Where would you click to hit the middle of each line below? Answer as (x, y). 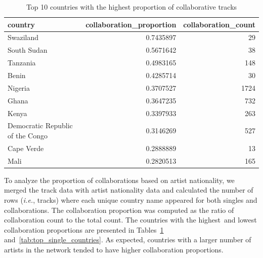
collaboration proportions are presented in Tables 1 (84, 229)
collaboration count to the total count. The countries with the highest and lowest (130, 220)
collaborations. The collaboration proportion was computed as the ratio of (119, 210)
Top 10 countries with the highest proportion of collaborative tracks (131, 7)
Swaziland (23, 37)
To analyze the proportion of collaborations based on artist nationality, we (119, 180)
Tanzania (22, 63)
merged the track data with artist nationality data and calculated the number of (129, 190)
